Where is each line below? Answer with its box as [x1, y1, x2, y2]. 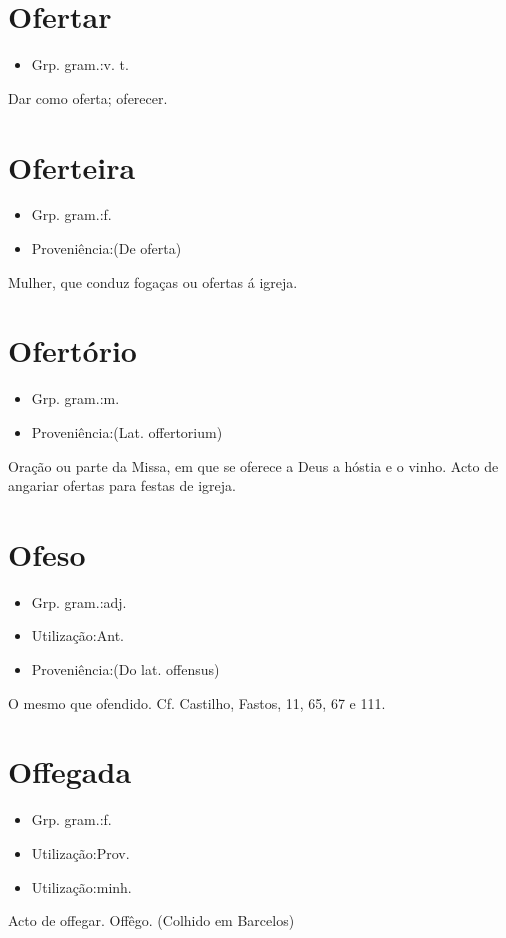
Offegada [8, 751, 132, 792]
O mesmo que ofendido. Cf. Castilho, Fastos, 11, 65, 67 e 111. [8, 692, 386, 713]
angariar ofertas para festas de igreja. [8, 475, 236, 496]
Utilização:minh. [31, 876, 132, 897]
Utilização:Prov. [31, 842, 130, 863]
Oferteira [8, 146, 136, 187]
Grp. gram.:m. [31, 388, 120, 409]
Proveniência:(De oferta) [31, 238, 182, 259]
